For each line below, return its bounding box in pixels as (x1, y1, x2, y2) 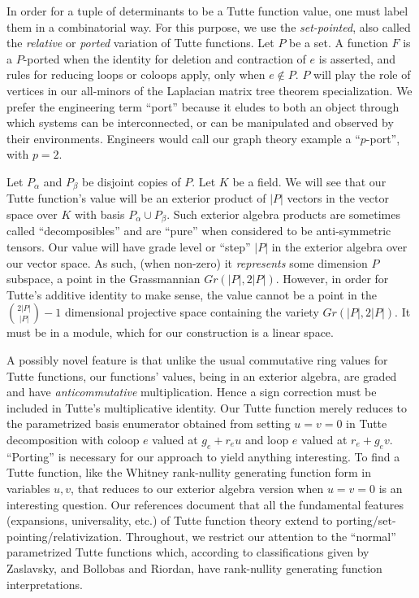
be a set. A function (289, 34, 388, 51)
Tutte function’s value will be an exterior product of (6, 190, 266, 207)
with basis (74, 205, 125, 222)
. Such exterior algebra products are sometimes (166, 205, 400, 222)
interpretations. (6, 575, 83, 592)
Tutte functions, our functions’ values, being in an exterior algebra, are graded (6, 367, 397, 384)
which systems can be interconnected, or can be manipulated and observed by (6, 114, 394, 131)
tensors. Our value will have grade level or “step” (6, 238, 251, 255)
